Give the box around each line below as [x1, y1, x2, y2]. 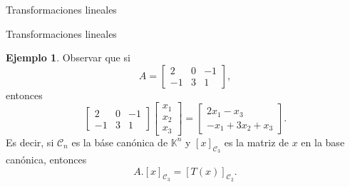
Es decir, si [6, 134, 54, 149]
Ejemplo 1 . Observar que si [6, 50, 130, 65]
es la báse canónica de [71, 134, 168, 149]
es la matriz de [224, 134, 289, 149]
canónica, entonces [6, 152, 87, 167]
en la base [301, 134, 345, 149]
